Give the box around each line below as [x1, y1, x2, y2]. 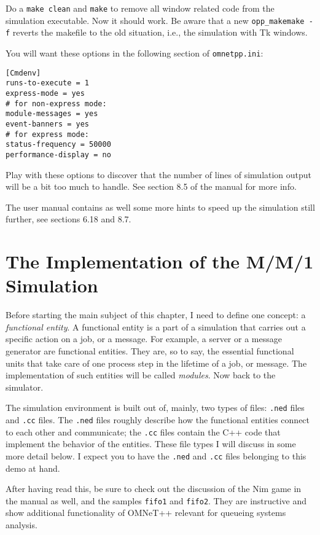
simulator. [6, 380, 44, 393]
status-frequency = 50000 [6, 140, 111, 149]
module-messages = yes [6, 109, 98, 119]
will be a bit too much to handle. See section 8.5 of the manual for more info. [6, 180, 297, 193]
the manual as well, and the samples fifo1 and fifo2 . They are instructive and [6, 494, 307, 507]
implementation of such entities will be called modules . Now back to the [6, 369, 276, 381]
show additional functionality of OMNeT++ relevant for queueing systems [6, 506, 286, 519]
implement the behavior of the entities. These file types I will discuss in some [6, 437, 296, 450]
